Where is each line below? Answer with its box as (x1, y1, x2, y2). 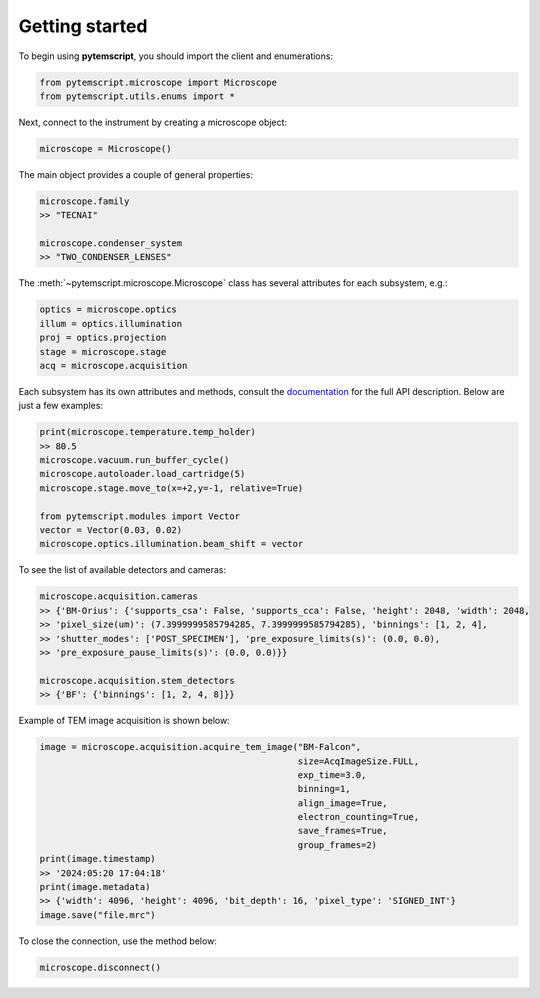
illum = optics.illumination (39, 318, 183, 329)
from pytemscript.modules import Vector (39, 510, 240, 522)
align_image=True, (297, 797, 388, 809)
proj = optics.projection (39, 332, 167, 344)
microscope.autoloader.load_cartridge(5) (39, 468, 246, 480)
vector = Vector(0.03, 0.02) (39, 525, 183, 536)
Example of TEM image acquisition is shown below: (18, 715, 230, 727)
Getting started (18, 15, 148, 37)
